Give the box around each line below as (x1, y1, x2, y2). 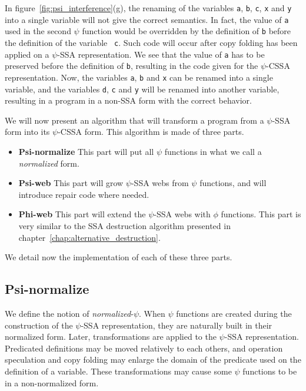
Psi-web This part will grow (18, 177, 124, 189)
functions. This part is (221, 208, 301, 220)
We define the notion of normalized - (5, 307, 134, 319)
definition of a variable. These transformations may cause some (5, 365, 232, 377)
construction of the (5, 319, 73, 331)
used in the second (5, 25, 71, 37)
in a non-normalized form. (5, 376, 99, 389)
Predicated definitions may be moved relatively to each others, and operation (5, 342, 283, 354)
